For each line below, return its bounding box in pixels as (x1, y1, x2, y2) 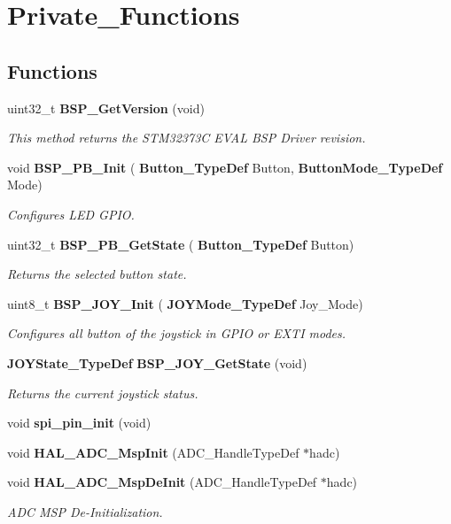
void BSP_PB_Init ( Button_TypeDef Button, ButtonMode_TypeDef (7, 158, 443, 176)
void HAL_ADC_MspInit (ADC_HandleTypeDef (7, 443, 299, 461)
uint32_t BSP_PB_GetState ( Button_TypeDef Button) (7, 235, 354, 253)
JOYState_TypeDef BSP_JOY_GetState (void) (7, 353, 307, 372)
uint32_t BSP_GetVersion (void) (7, 98, 205, 117)
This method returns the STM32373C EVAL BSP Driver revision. (7, 128, 366, 147)
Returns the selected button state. (7, 265, 187, 283)
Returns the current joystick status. (7, 383, 198, 402)
